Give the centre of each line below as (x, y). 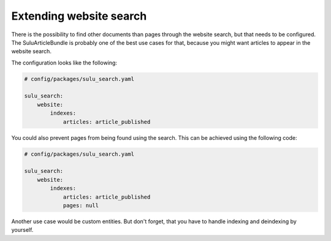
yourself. (22, 230)
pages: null (81, 205)
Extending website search (79, 16)
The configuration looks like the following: (64, 63)
